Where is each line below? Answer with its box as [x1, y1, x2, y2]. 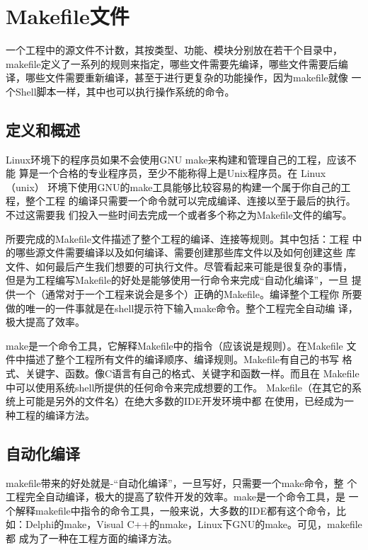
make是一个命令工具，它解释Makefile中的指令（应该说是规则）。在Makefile [6, 338, 343, 353]
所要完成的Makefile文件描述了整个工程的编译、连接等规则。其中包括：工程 [6, 231, 349, 246]
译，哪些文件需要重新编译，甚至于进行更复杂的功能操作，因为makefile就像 [6, 70, 348, 85]
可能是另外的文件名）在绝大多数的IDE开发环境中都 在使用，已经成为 [25, 394, 344, 408]
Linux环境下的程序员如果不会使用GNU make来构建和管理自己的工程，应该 [6, 151, 347, 166]
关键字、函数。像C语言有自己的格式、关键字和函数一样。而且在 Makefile [25, 366, 360, 381]
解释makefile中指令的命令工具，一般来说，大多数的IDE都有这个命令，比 [15, 503, 347, 517]
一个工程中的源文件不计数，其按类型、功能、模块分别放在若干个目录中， [6, 42, 343, 57]
